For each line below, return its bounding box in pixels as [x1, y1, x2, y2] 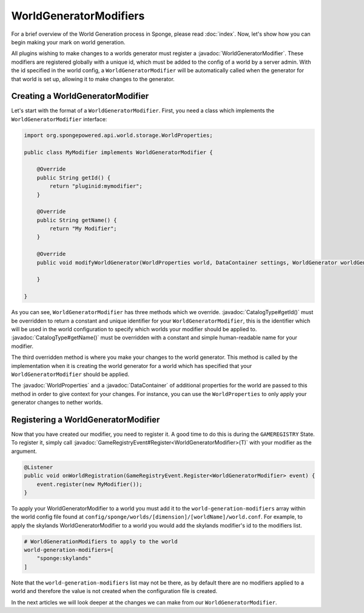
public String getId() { [36, 174, 111, 181]
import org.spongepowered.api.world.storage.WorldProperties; [24, 132, 213, 139]
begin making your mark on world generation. [11, 38, 126, 45]
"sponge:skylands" [36, 555, 92, 562]
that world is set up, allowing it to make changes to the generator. [11, 75, 175, 82]
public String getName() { [36, 216, 118, 224]
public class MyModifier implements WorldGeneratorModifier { [24, 149, 213, 156]
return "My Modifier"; [49, 225, 118, 232]
